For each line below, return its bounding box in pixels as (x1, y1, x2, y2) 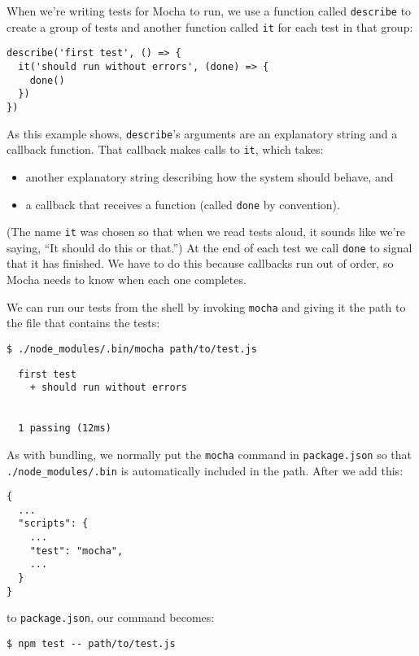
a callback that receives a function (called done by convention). (25, 195, 340, 212)
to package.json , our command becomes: (7, 609, 215, 626)
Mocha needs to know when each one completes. (7, 271, 247, 288)
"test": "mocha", (29, 544, 124, 557)
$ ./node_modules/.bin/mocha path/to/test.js (7, 343, 257, 355)
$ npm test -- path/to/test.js (7, 638, 176, 650)
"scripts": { (18, 518, 89, 530)
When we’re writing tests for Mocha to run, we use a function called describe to (7, 2, 412, 19)
